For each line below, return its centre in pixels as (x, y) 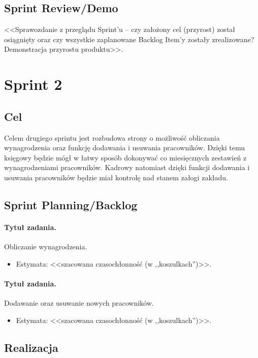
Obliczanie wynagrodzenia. (46, 247)
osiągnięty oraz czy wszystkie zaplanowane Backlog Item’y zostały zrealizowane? (129, 39)
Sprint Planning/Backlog (71, 204)
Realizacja (31, 347)
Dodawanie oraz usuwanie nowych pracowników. (79, 303)
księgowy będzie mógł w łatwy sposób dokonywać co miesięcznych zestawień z (125, 157)
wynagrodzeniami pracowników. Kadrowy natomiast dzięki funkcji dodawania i (127, 167)
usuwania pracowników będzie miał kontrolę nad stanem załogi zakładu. (116, 177)
